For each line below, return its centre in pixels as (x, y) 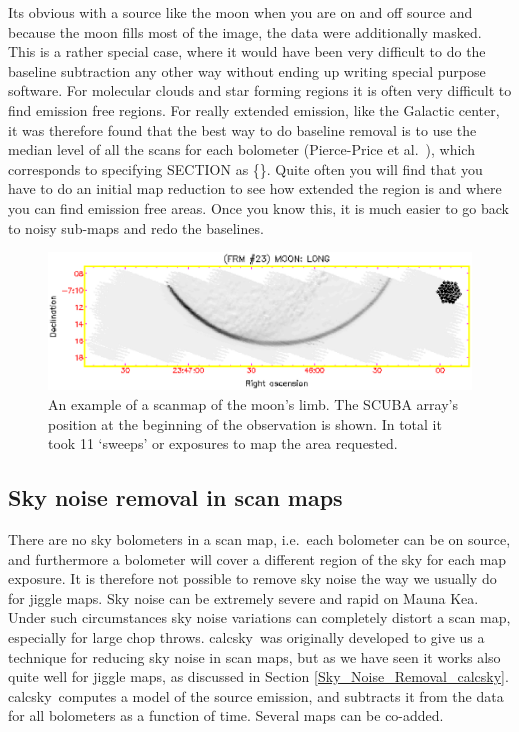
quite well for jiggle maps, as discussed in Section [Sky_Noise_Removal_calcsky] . (258, 676)
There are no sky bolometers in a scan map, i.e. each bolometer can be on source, (259, 539)
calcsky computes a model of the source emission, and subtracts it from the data (256, 695)
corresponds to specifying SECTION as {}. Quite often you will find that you (245, 168)
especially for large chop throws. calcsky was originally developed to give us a (246, 636)
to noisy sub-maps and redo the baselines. (136, 227)
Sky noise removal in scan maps (175, 497)
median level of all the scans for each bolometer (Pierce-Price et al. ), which (241, 149)
